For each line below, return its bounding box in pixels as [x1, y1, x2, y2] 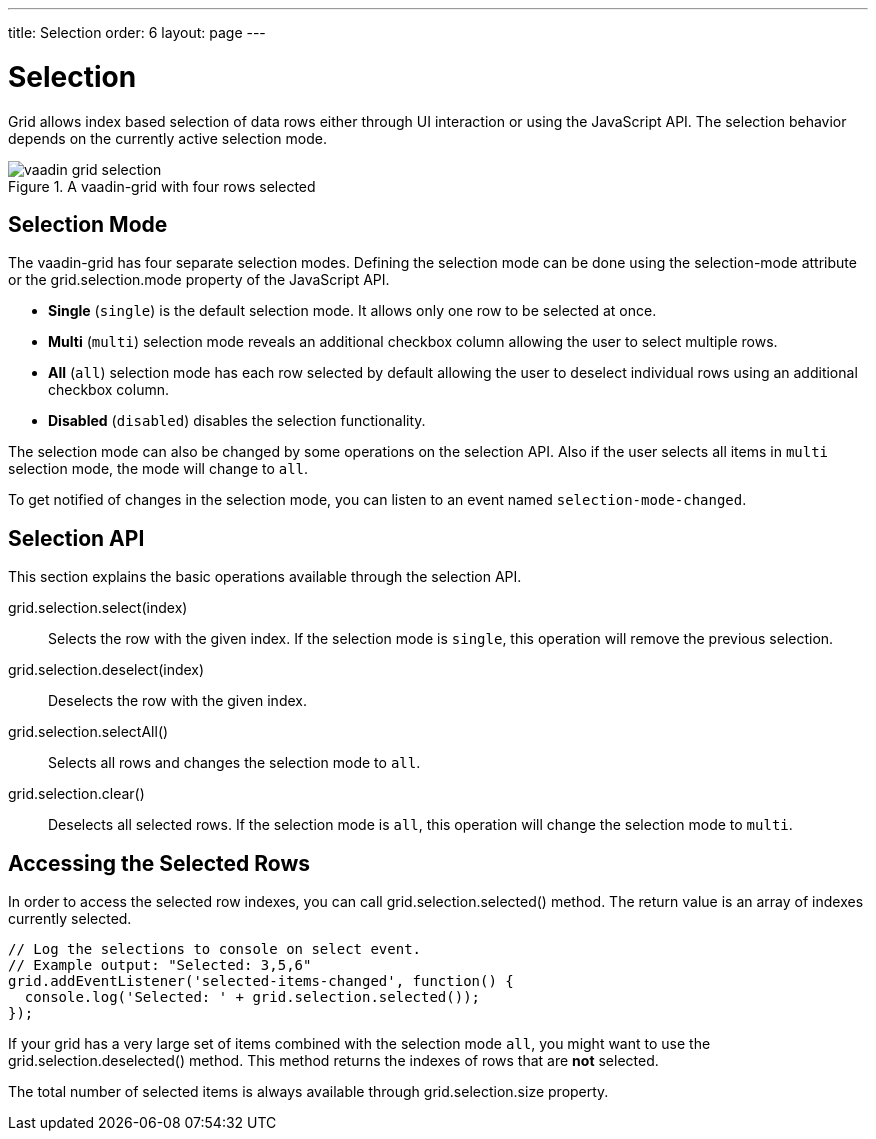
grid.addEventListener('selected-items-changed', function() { [8, 973, 514, 990]
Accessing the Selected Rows [8, 850, 311, 876]
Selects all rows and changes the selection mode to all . [48, 754, 421, 772]
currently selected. [8, 910, 132, 928]
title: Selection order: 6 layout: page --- [8, 24, 266, 41]
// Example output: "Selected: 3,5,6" [8, 957, 312, 974]
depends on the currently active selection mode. [8, 129, 327, 147]
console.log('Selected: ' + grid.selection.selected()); [24, 989, 481, 1006]
